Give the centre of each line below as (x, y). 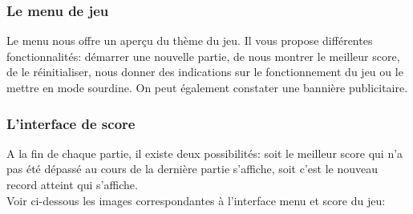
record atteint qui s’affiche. (72, 184)
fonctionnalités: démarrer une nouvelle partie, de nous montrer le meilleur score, (203, 56)
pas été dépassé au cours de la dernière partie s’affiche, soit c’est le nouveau (192, 169)
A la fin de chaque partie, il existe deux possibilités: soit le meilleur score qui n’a (205, 153)
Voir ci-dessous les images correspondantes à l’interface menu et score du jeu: (196, 200)
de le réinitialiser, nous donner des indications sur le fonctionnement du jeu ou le (205, 72)
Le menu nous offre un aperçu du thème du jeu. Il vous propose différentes (190, 40)
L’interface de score (71, 123)
